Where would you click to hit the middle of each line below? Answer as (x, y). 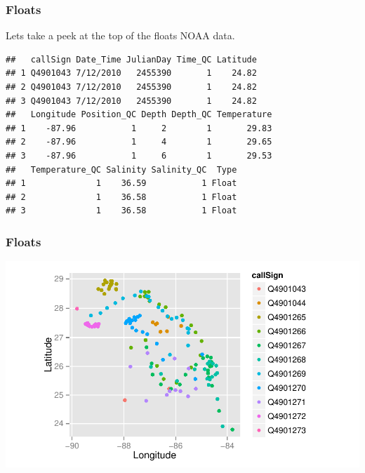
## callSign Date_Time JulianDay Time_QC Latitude (131, 59)
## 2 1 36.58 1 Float (121, 197)
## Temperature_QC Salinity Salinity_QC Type (121, 169)
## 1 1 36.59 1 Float (121, 184)
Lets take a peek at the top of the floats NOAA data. (120, 35)
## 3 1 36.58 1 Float (121, 211)
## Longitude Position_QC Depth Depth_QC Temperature (139, 115)
